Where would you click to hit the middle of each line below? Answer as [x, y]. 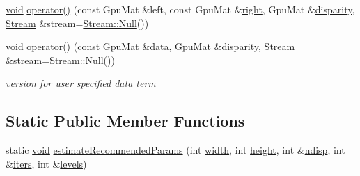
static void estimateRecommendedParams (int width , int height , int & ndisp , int [175, 150]
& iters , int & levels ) [46, 163]
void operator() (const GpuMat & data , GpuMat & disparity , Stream [150, 46]
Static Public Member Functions [125, 121]
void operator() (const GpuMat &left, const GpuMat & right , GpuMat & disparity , [180, 9]
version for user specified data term [81, 83]
